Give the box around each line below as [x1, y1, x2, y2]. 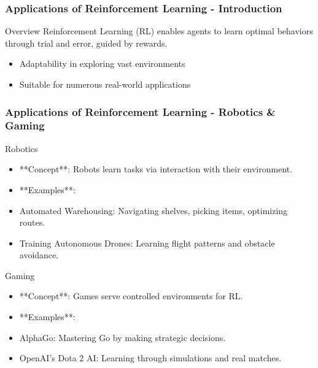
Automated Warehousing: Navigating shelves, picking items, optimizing [19, 204, 288, 217]
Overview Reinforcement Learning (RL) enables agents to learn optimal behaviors [5, 25, 313, 37]
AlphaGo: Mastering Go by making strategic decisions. [19, 331, 226, 343]
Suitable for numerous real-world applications [19, 78, 191, 90]
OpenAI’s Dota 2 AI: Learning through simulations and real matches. [19, 351, 282, 364]
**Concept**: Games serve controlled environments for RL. [19, 289, 243, 302]
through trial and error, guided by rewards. [5, 36, 168, 49]
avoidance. [19, 248, 59, 261]
